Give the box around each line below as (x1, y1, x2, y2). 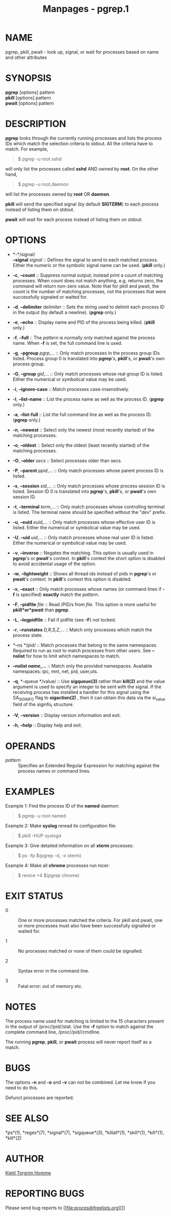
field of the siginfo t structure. (12, 701, 74, 709)
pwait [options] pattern (5, 100, 55, 106)
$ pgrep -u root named (17, 813, 66, 819)
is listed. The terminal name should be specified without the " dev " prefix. (12, 509, 166, 515)
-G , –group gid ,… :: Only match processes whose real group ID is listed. (12, 370, 164, 377)
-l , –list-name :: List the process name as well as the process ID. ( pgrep (12, 396, 164, 402)
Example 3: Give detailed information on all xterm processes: (5, 842, 134, 849)
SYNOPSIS (5, 72, 52, 84)
